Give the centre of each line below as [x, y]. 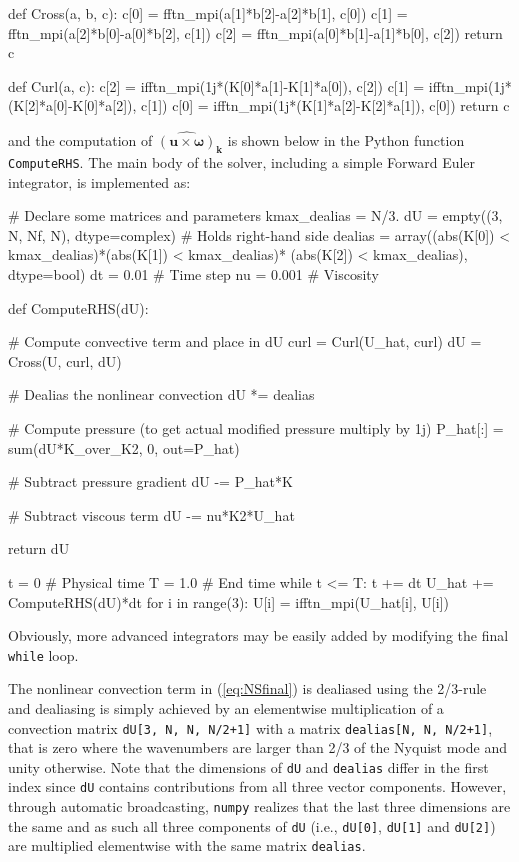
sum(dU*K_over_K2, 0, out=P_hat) [124, 447]
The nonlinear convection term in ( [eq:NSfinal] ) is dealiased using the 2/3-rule [247, 688]
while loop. [43, 654]
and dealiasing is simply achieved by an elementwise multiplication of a [226, 707]
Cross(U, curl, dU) [65, 360]
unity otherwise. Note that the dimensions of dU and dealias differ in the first [248, 766]
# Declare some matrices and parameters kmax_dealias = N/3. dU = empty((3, [255, 215]
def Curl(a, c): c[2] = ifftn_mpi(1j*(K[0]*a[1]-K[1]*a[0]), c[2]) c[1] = [216, 85]
